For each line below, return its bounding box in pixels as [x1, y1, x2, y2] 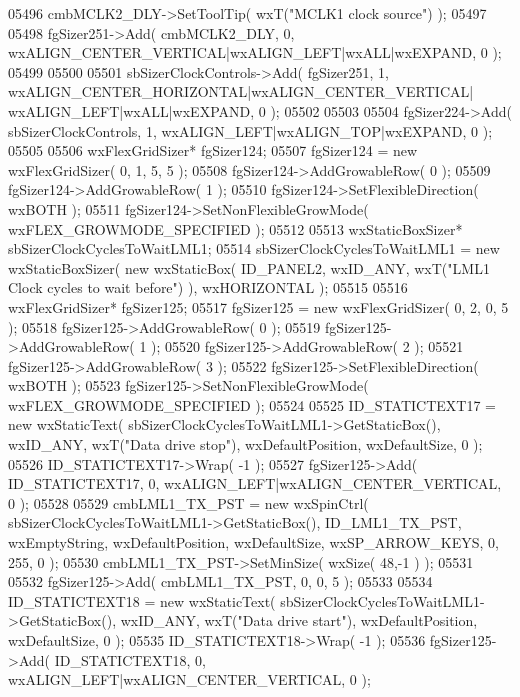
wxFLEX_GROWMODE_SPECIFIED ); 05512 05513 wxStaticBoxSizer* [8, 218, 463, 239]
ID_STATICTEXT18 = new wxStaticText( [8, 590, 276, 611]
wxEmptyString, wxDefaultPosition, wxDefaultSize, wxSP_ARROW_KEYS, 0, [8, 532, 499, 553]
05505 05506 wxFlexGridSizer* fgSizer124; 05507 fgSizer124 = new [8, 140, 418, 161]
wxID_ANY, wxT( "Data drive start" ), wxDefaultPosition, [120, 610, 478, 631]
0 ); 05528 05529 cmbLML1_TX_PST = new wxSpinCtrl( [8, 492, 369, 513]
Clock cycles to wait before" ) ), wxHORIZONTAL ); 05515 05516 [8, 277, 408, 298]
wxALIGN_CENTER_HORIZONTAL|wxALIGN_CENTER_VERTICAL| [8, 81, 474, 102]
